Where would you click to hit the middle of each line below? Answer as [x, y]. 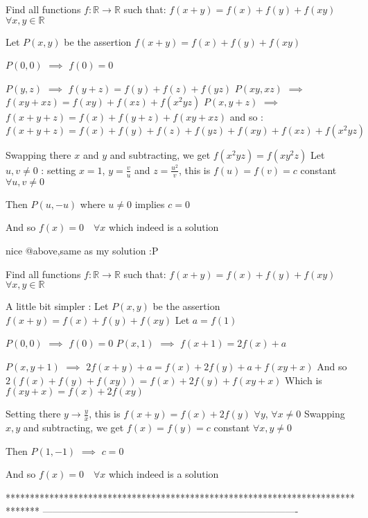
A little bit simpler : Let [57, 306]
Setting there [33, 414]
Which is [304, 380]
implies [150, 204]
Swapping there [38, 154]
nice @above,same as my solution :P [82, 250]
